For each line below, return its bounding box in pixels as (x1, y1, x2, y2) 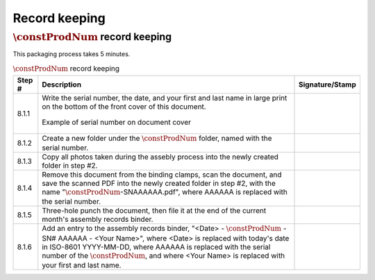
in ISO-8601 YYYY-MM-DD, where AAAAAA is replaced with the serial (42, 242, 271, 252)
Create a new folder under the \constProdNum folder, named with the (42, 133, 272, 143)
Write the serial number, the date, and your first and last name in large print (42, 93, 287, 103)
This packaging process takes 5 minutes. (12, 50, 131, 58)
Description (42, 80, 82, 89)
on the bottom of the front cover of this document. (42, 101, 206, 111)
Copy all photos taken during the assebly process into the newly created (42, 152, 279, 161)
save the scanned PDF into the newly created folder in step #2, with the (42, 178, 276, 188)
